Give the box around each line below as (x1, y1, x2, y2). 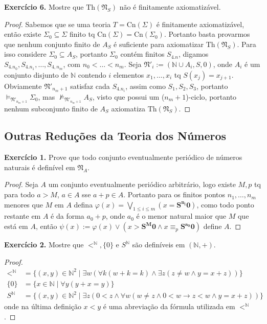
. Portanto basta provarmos (164, 29, 250, 39)
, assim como (125, 80, 166, 91)
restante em (4, 211, 41, 221)
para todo (4, 189, 35, 200)
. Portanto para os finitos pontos (123, 189, 226, 200)
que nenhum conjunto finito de (4, 38, 100, 49)
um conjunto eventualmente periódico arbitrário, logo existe (48, 179, 236, 190)
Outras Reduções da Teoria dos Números (4, 128, 227, 144)
